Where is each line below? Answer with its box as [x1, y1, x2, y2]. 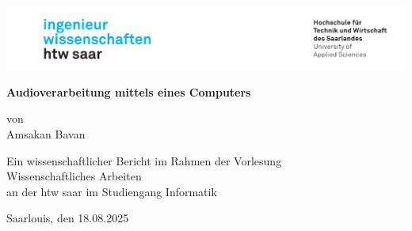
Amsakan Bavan [6, 126, 86, 142]
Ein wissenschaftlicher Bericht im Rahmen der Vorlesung [6, 152, 282, 169]
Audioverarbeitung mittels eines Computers [6, 83, 251, 100]
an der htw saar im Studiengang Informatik [6, 183, 217, 199]
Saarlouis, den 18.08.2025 [6, 210, 129, 226]
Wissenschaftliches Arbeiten [6, 168, 142, 184]
